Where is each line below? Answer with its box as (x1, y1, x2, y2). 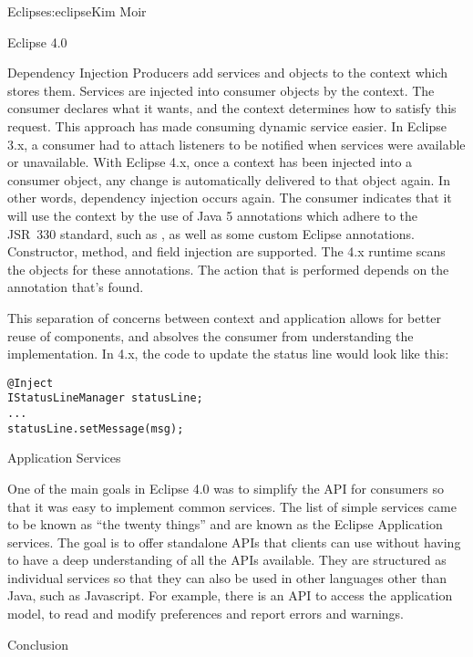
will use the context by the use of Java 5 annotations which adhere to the (7, 205, 417, 224)
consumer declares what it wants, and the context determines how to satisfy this (7, 99, 457, 118)
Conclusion (7, 634, 68, 653)
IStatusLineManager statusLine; (7, 391, 203, 405)
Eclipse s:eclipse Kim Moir (7, 2, 147, 20)
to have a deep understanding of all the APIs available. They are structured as (7, 550, 447, 569)
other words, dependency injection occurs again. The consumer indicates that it (7, 188, 452, 207)
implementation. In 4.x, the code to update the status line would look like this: (7, 344, 449, 363)
